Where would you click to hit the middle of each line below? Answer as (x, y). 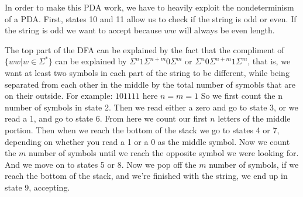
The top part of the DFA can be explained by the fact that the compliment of (144, 49)
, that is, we (269, 61)
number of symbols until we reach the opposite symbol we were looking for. (164, 153)
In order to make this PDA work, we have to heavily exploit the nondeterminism (149, 7)
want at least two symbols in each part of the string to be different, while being (147, 72)
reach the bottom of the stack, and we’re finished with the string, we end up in (146, 176)
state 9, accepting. (37, 187)
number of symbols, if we (254, 164)
